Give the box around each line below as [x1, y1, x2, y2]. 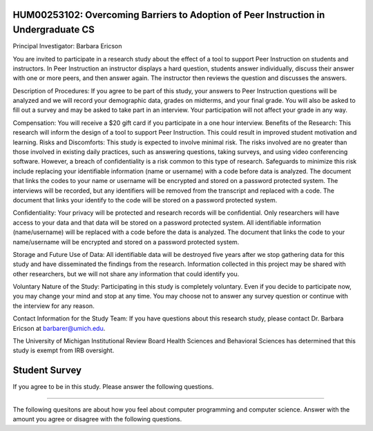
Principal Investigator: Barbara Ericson [12, 42, 122, 50]
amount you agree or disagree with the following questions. [12, 415, 182, 423]
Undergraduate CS [12, 24, 95, 36]
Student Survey [12, 365, 82, 376]
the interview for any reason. [12, 301, 95, 310]
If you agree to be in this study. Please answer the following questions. [12, 383, 214, 391]
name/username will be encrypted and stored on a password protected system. [12, 238, 240, 246]
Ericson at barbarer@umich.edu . [12, 324, 106, 332]
